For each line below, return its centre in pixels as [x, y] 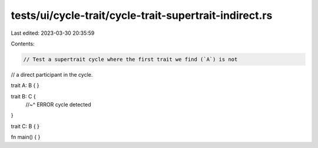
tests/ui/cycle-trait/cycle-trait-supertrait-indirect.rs [142, 15]
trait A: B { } [25, 85]
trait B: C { [23, 96]
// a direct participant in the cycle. [52, 74]
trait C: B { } [25, 126]
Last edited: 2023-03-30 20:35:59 [53, 33]
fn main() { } [26, 137]
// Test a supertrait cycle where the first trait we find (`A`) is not [130, 59]
